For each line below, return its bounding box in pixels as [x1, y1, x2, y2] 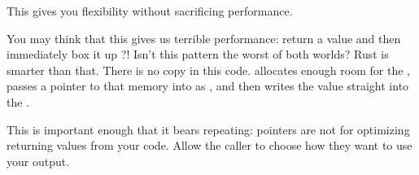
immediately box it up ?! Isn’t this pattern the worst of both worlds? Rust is [7, 46, 389, 63]
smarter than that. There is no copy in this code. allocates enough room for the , [7, 61, 410, 78]
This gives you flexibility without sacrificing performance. [7, 2, 293, 19]
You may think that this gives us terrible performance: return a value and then [7, 29, 401, 46]
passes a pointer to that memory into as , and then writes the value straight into [7, 77, 409, 94]
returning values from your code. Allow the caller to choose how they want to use [7, 137, 412, 154]
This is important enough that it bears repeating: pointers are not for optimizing [7, 120, 410, 138]
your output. [7, 152, 70, 169]
